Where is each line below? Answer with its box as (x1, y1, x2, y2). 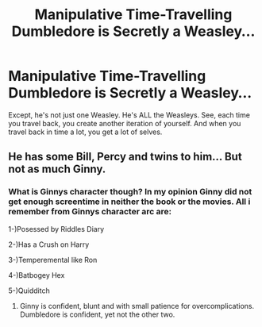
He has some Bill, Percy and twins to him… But (8, 150, 242, 163)
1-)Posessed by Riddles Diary (8, 224, 105, 233)
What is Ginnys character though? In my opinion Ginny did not (8, 187, 252, 198)
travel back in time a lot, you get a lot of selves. (8, 127, 163, 137)
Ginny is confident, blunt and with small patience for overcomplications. (19, 301, 255, 310)
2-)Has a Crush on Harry (8, 240, 90, 249)
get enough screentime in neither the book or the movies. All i (8, 196, 251, 207)
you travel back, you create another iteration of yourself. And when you (8, 118, 241, 128)
